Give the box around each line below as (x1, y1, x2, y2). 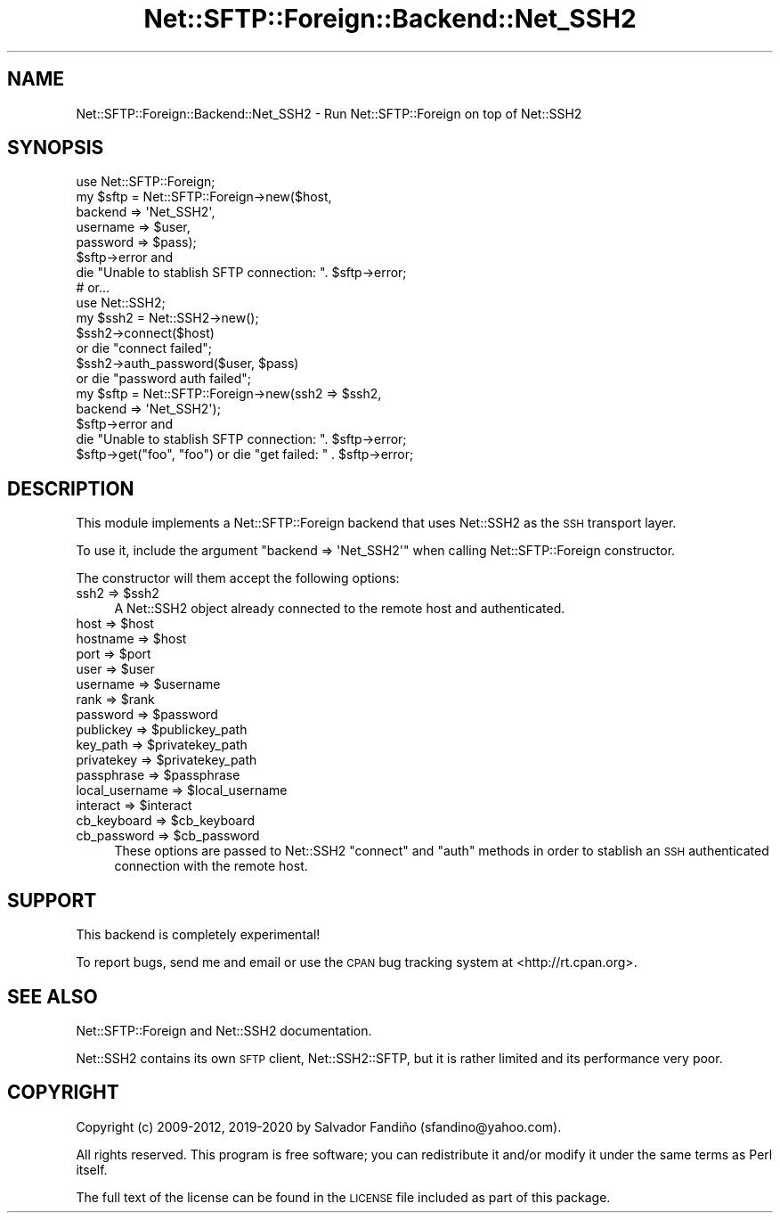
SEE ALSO (7, 985, 98, 1008)
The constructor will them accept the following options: (76, 570, 400, 586)
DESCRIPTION (7, 477, 134, 500)
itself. (76, 1161, 108, 1177)
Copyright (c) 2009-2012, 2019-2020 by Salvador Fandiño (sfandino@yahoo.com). (76, 1118, 562, 1134)
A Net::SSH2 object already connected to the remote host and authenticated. (114, 601, 565, 617)
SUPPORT (7, 888, 97, 912)
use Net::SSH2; (76, 295, 166, 311)
